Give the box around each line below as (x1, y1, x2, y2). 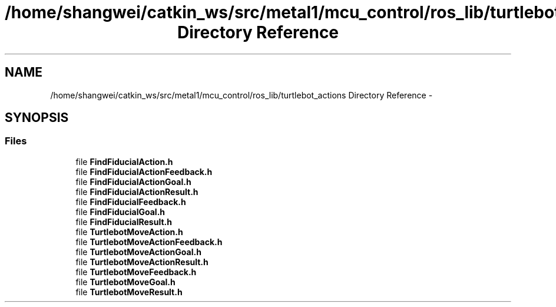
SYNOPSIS (5, 110, 69, 126)
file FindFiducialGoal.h (75, 206, 166, 217)
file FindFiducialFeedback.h (75, 196, 186, 207)
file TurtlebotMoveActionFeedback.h (75, 236, 223, 247)
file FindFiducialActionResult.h (75, 186, 198, 197)
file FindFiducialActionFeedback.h (75, 166, 213, 177)
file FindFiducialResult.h (75, 216, 172, 227)
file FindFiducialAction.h (75, 156, 173, 167)
